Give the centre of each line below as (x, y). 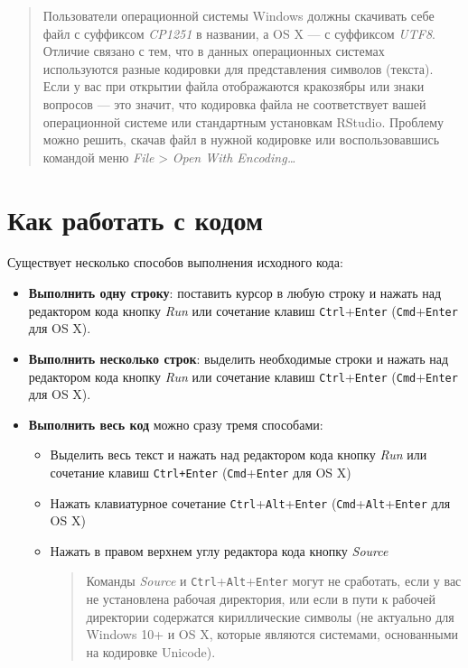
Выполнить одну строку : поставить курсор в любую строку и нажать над (235, 293)
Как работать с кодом (136, 219)
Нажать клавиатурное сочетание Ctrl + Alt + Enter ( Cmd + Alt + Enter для (250, 502)
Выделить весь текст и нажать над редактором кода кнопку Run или (239, 455)
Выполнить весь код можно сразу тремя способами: (176, 424)
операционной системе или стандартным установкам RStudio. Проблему (243, 121)
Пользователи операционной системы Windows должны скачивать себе (239, 15)
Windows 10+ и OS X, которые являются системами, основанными (272, 634)
